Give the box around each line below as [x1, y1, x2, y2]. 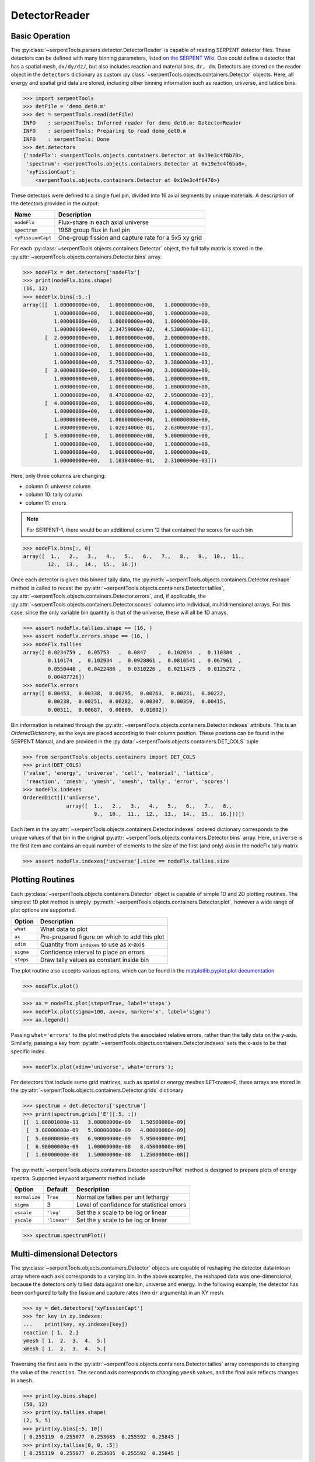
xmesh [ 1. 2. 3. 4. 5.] [23, 1346, 107, 1352]
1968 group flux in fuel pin [58, 226, 131, 234]
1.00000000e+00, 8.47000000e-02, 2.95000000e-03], [53, 392, 214, 398]
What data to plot [40, 925, 87, 933]
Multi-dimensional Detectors [10, 1249, 118, 1259]
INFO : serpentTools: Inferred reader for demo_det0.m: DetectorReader [23, 119, 242, 126]
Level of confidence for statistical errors [76, 1201, 187, 1209]
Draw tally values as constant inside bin [40, 956, 149, 964]
